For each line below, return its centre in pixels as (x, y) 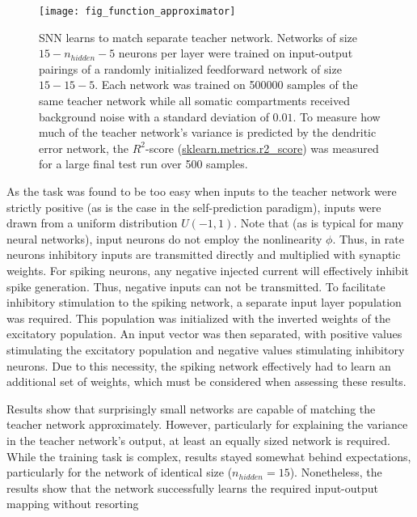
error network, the (84, 148)
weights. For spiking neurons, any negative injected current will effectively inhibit (208, 270)
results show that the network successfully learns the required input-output (193, 487)
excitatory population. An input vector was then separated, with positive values (204, 334)
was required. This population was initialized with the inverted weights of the (198, 318)
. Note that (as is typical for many (319, 223)
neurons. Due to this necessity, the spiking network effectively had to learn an (199, 365)
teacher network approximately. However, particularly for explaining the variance (207, 424)
